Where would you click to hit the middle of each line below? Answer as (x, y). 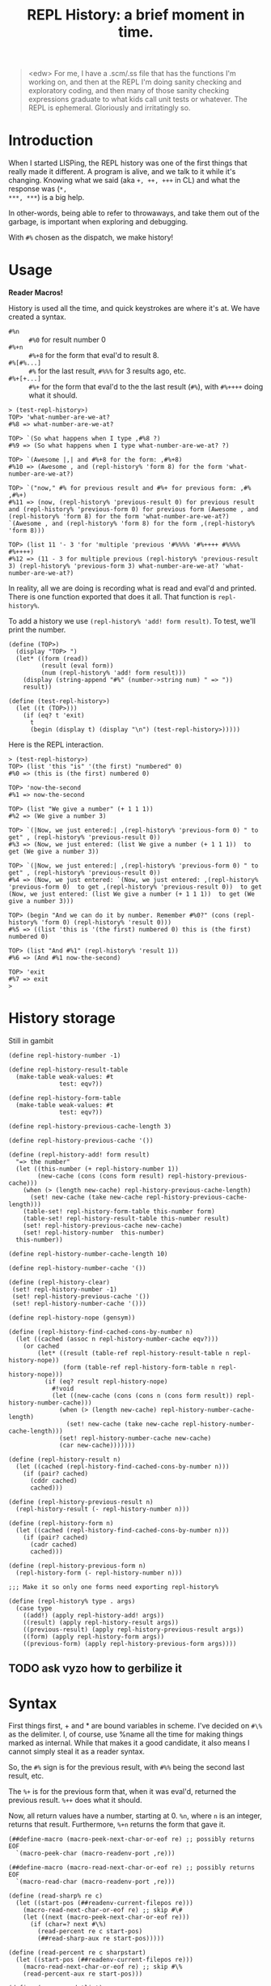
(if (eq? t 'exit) (54, 716)
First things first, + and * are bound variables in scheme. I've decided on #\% (135, 1726)
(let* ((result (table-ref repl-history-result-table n (133, 1353)
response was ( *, (38, 189)
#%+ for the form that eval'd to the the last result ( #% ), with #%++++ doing (146, 387)
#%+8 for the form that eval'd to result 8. (94, 356)
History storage (62, 1019)
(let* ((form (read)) (52, 659)
